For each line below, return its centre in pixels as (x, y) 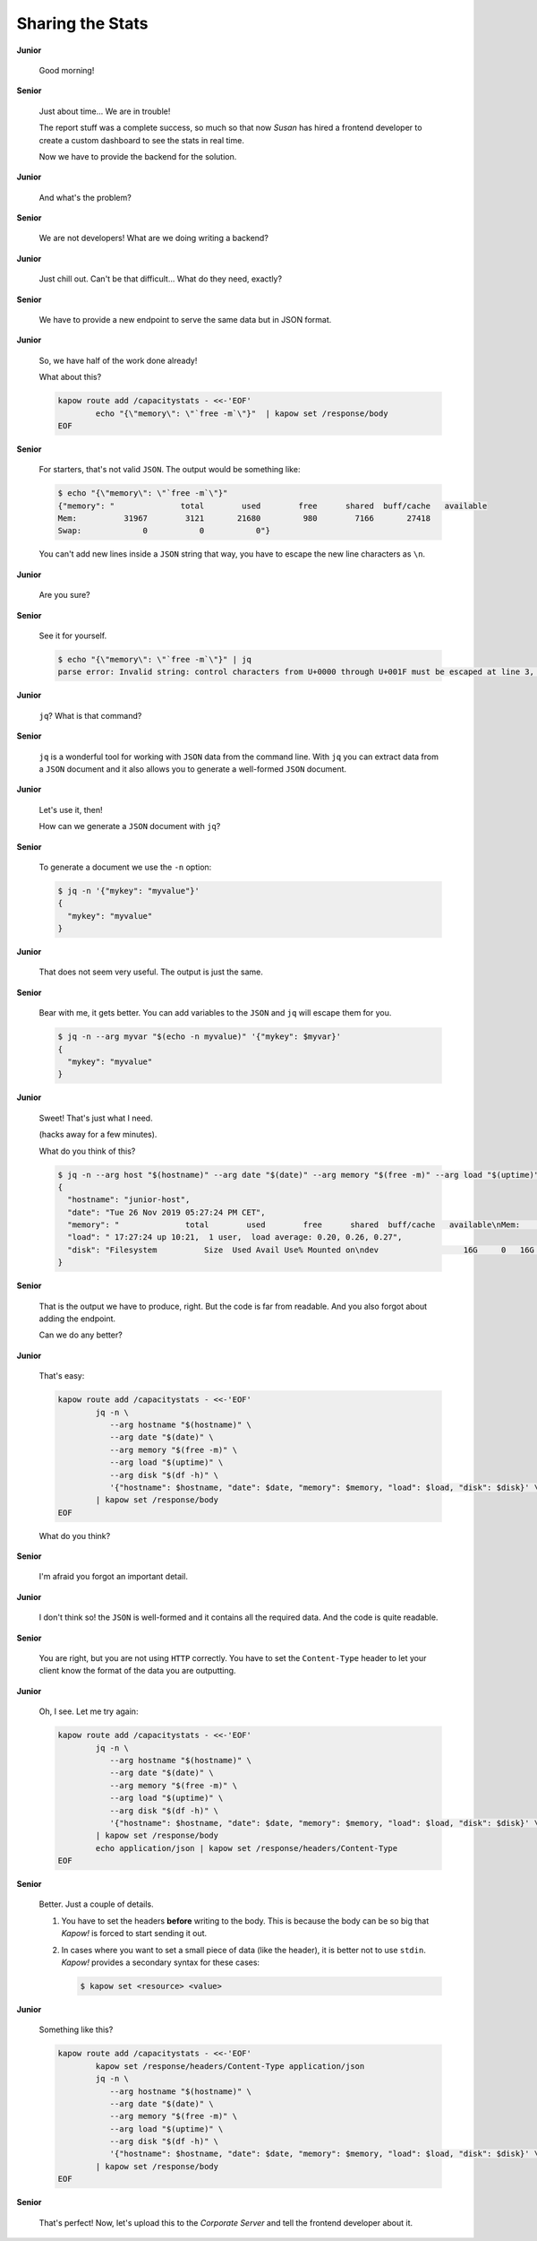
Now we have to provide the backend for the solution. (138, 156)
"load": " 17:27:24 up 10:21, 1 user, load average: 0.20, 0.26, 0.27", (235, 1237)
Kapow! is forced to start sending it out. (134, 1934)
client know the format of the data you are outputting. (137, 1671)
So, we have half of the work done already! (118, 360)
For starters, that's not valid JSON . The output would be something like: (170, 470)
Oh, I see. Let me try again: (89, 1711)
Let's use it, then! (71, 809)
